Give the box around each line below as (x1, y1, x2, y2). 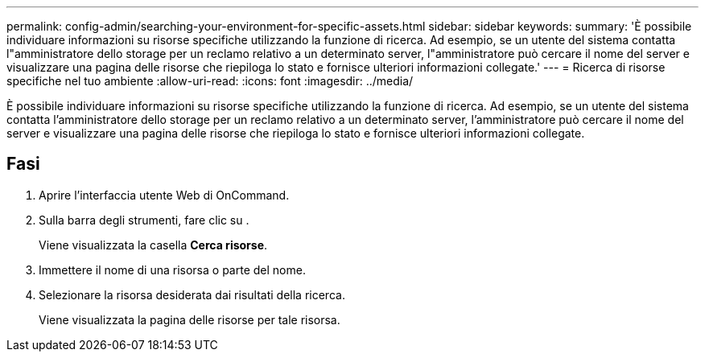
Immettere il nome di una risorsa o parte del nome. (39, 262, 306, 277)
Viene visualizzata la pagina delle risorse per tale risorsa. (39, 312, 340, 327)
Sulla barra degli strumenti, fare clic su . (39, 212, 249, 227)
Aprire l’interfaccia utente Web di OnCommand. (39, 187, 290, 202)
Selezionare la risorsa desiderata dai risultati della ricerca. (39, 287, 345, 302)
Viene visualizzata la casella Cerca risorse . (39, 237, 268, 252)
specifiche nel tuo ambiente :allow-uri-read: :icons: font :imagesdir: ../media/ (6, 74, 414, 88)
